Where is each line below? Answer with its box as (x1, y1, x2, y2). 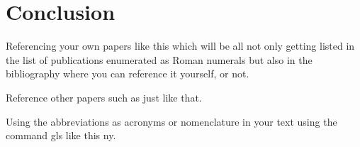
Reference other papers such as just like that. (6, 89, 202, 104)
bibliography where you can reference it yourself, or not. (6, 66, 249, 81)
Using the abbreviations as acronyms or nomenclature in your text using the (6, 114, 337, 129)
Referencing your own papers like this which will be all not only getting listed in (6, 38, 355, 53)
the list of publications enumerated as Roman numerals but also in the (6, 52, 313, 67)
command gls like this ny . (6, 128, 116, 143)
